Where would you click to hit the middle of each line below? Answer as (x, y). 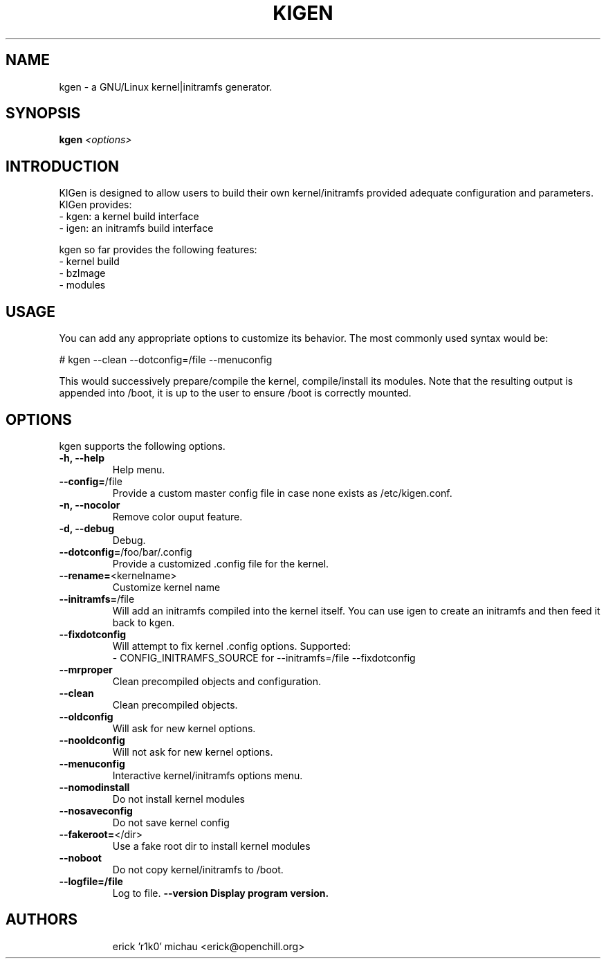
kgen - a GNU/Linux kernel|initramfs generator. (166, 87)
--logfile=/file (91, 881)
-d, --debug (86, 528)
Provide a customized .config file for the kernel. (221, 563)
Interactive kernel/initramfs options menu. (208, 775)
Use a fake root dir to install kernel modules (211, 846)
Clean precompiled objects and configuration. (217, 681)
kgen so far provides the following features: (158, 250)
